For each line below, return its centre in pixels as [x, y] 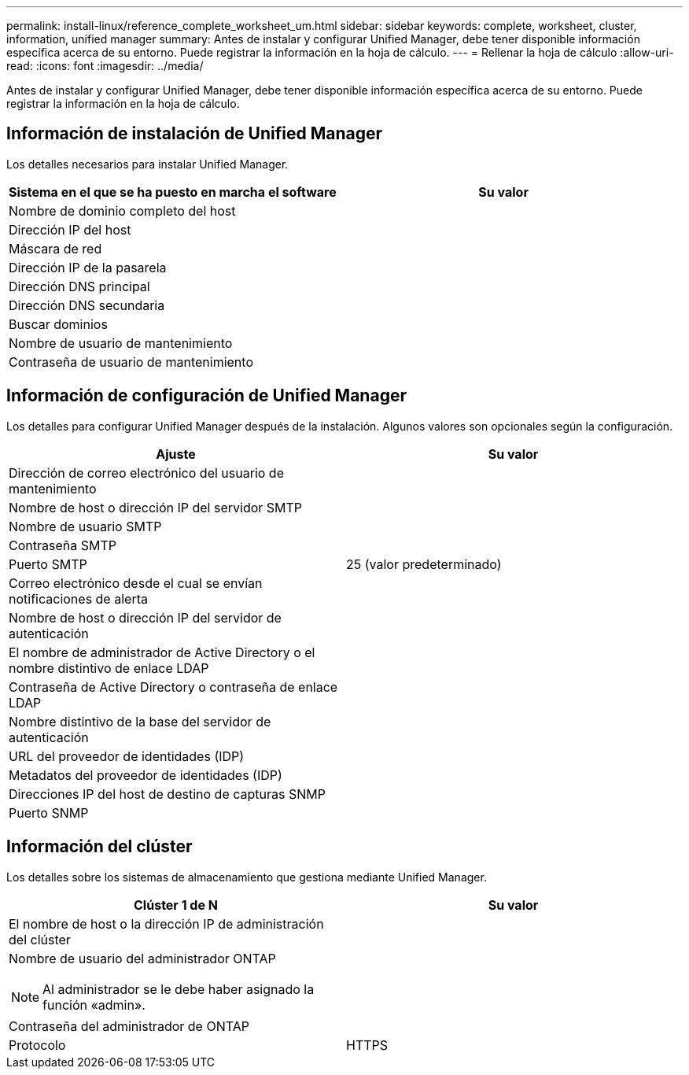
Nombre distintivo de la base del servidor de [140, 721]
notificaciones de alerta [78, 598]
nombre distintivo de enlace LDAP [109, 668]
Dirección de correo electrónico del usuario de [146, 473]
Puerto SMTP [48, 564]
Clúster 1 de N [176, 905]
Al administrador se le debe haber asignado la [179, 989]
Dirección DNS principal [79, 286]
